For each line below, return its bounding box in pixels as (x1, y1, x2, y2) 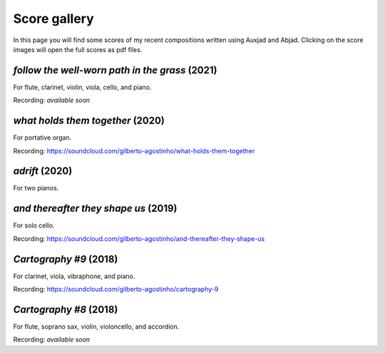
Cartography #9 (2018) (13, 253, 118, 265)
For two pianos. (13, 184, 59, 193)
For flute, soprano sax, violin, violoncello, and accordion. (13, 322, 180, 331)
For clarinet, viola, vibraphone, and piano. (13, 272, 135, 280)
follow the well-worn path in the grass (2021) (13, 64, 217, 76)
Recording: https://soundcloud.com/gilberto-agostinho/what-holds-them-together (13, 146, 255, 155)
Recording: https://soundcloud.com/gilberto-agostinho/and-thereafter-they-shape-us (13, 234, 265, 242)
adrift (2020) (13, 165, 73, 178)
